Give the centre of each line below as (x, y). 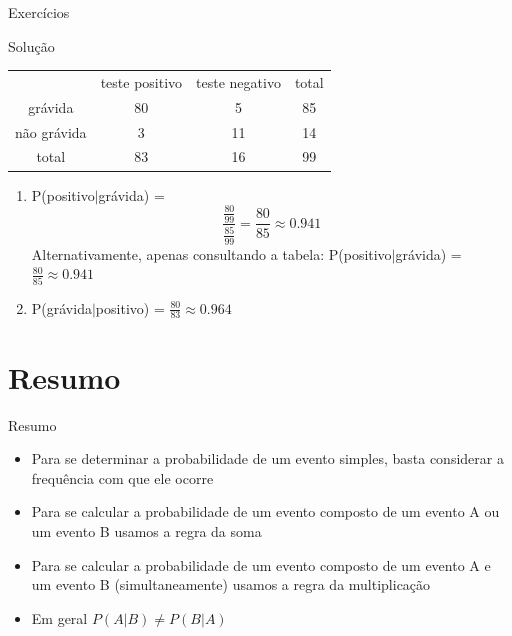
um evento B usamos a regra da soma (146, 530)
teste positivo (141, 81)
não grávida (51, 131)
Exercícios (39, 12)
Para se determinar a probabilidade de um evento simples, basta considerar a (267, 458)
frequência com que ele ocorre (122, 477)
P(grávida (61, 307)
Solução (31, 45)
